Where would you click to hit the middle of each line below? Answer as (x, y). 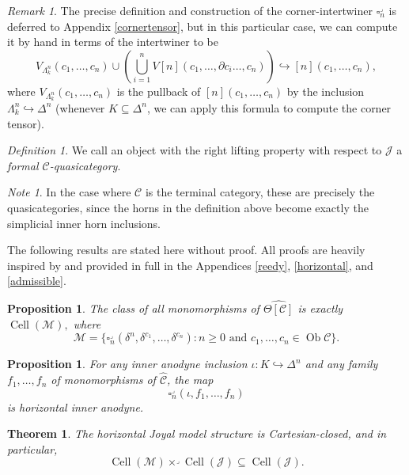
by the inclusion (326, 91)
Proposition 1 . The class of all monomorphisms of (133, 308)
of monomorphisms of (103, 380)
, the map (190, 380)
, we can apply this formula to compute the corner (269, 107)
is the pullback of (159, 91)
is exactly (320, 308)
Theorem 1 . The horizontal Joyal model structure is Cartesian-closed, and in (197, 433)
